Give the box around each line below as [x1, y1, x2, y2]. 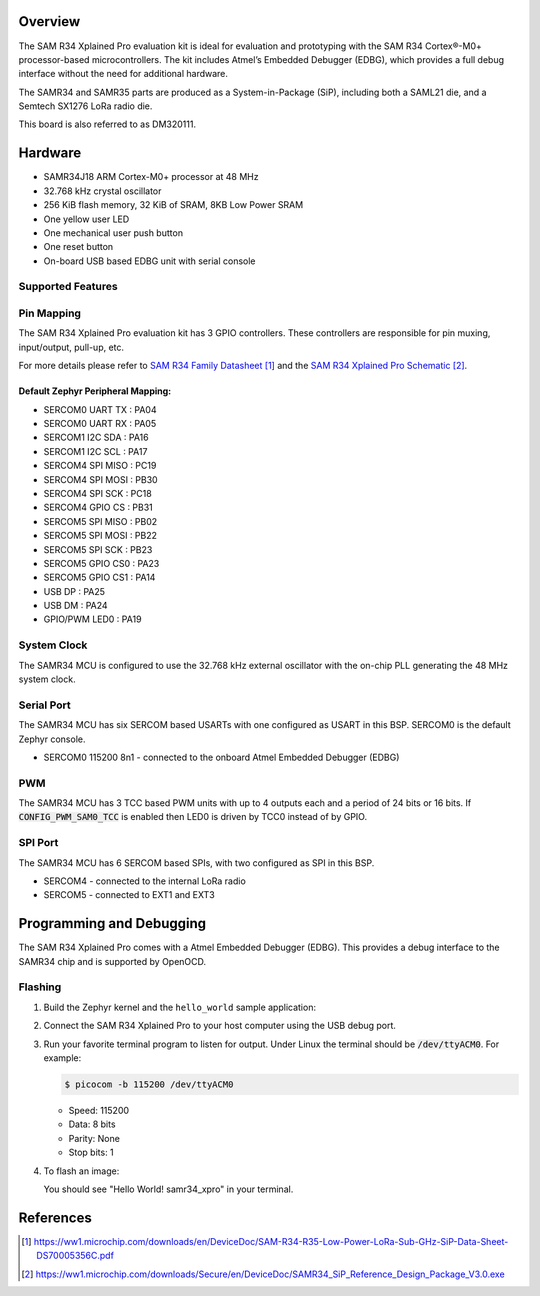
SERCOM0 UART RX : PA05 [43, 417, 157, 429]
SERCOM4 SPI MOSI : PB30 [43, 473, 159, 485]
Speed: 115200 [68, 1104, 130, 1116]
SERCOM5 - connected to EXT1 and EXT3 [43, 889, 215, 901]
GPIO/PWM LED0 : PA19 [43, 613, 142, 625]
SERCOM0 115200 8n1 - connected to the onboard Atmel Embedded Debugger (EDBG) [43, 751, 400, 763]
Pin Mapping [18, 306, 82, 320]
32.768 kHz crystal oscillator [43, 185, 162, 197]
